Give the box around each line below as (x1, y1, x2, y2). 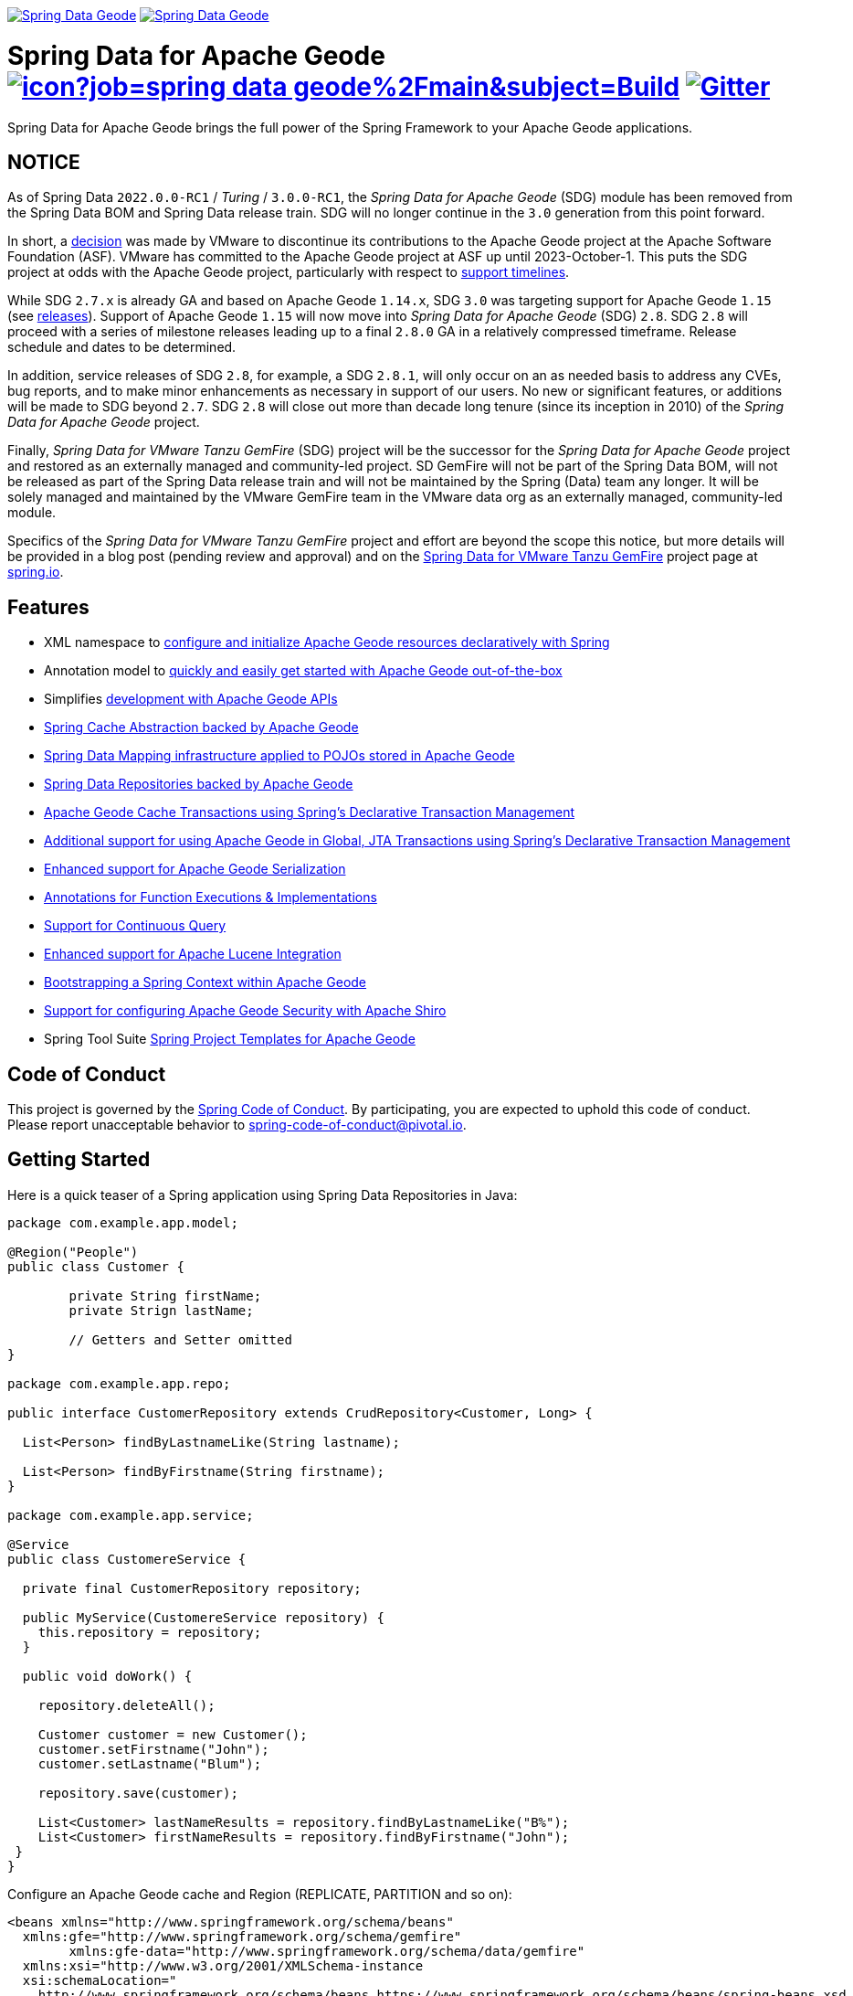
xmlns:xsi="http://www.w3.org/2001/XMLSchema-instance (22, 1958, 424, 1973)
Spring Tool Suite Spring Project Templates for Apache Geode (44, 1031, 416, 1047)
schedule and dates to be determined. (7, 339, 237, 356)
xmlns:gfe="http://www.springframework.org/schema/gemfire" (22, 1928, 462, 1944)
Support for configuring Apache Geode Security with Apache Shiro (44, 1003, 447, 1019)
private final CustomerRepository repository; (22, 1580, 362, 1596)
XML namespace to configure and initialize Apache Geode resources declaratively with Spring (44, 634, 610, 651)
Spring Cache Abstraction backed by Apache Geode (44, 719, 359, 736)
